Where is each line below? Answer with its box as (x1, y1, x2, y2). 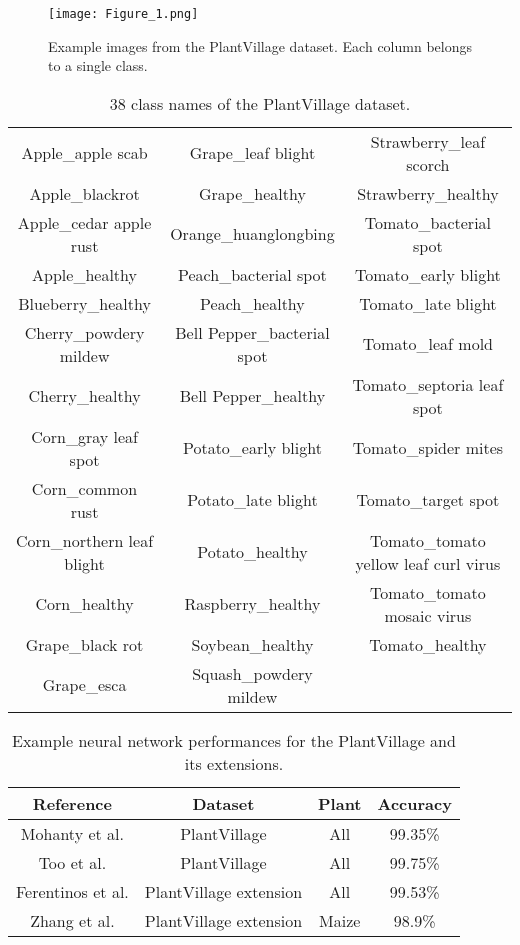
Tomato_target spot (356, 488, 500, 512)
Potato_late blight (187, 488, 318, 512)
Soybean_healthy (191, 632, 314, 656)
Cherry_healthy (28, 384, 141, 408)
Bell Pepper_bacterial (175, 320, 330, 344)
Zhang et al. (30, 908, 115, 932)
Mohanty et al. (20, 821, 124, 845)
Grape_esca (42, 673, 127, 697)
